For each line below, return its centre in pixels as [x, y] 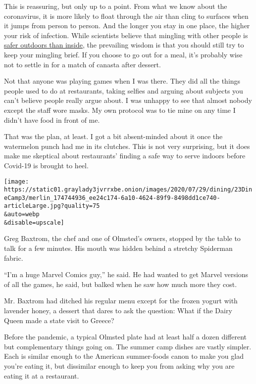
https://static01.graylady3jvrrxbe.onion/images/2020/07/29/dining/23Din [128, 190]
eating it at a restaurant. [42, 375]
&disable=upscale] [34, 222]
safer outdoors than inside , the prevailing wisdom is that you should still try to [124, 45]
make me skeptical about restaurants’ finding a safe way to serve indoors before [125, 156]
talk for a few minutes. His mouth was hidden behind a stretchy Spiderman [118, 248]
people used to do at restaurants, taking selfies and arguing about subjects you [124, 90]
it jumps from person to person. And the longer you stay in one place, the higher [127, 25]
